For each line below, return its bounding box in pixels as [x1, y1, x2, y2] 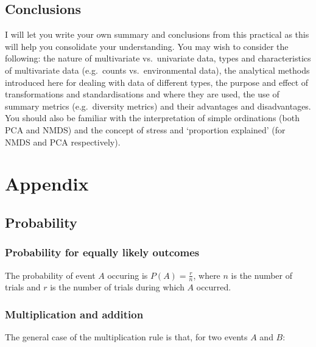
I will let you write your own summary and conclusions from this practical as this [5, 28, 309, 41]
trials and [5, 281, 41, 293]
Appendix [5, 171, 89, 196]
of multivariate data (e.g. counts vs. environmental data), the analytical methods [5, 63, 310, 76]
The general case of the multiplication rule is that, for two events [5, 331, 248, 343]
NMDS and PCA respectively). [5, 135, 121, 148]
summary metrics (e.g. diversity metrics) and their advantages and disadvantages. [5, 99, 311, 112]
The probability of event [5, 268, 96, 281]
